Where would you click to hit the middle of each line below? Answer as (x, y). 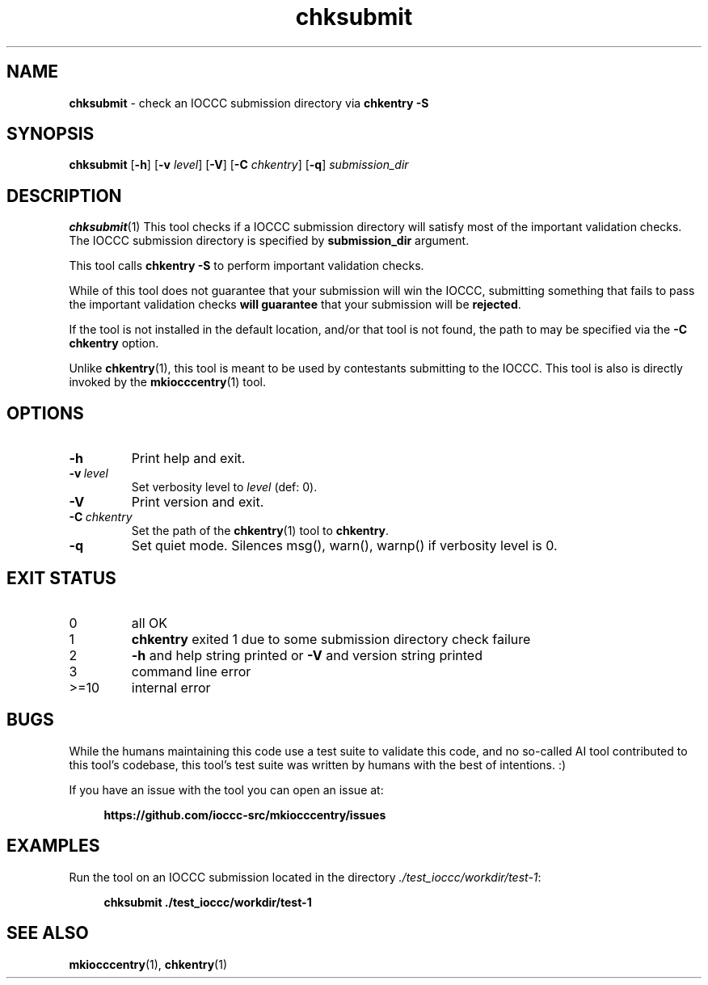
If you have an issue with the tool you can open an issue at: (226, 789)
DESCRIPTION (64, 196)
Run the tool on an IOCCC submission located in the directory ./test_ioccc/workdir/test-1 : (305, 877)
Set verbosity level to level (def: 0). (224, 487)
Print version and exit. (198, 502)
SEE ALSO (48, 933)
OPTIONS (45, 413)
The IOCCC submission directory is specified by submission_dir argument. (269, 241)
